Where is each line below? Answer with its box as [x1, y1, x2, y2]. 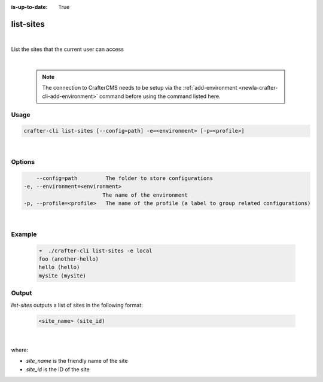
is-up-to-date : [11, 4, 48, 10]
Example [11, 230, 37, 239]
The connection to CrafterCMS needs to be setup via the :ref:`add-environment [42, 84, 237, 91]
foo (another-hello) [38, 256, 99, 262]
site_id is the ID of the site [26, 365, 90, 373]
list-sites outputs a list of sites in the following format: [11, 301, 143, 308]
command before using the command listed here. [99, 93, 221, 100]
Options [11, 158, 35, 166]
